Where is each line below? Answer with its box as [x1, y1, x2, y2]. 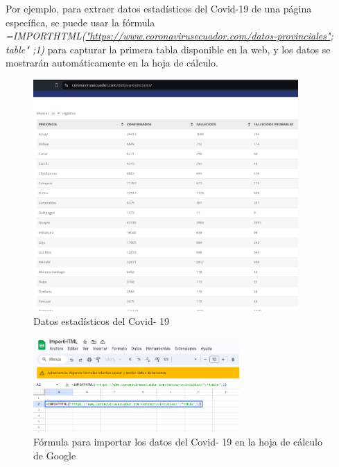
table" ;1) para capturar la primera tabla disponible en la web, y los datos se [6, 42, 331, 56]
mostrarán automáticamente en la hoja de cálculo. [6, 55, 218, 70]
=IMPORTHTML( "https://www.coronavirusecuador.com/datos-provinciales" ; [6, 28, 333, 43]
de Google [33, 448, 76, 462]
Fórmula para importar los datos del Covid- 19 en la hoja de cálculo [33, 434, 323, 449]
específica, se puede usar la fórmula [6, 15, 155, 29]
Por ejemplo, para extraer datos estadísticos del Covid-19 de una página [6, 1, 312, 15]
